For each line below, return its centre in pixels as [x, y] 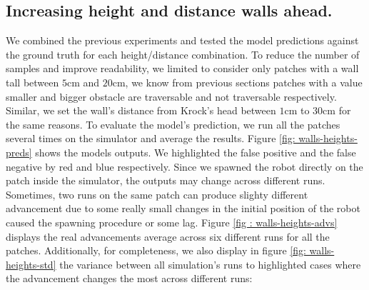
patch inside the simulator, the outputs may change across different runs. [166, 180]
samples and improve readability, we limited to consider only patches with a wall [182, 68]
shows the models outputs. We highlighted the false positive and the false [196, 152]
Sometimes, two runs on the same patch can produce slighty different [157, 194]
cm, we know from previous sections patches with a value [237, 82]
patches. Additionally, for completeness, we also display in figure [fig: [156, 250]
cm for [337, 110]
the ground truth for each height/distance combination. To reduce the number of [183, 54]
